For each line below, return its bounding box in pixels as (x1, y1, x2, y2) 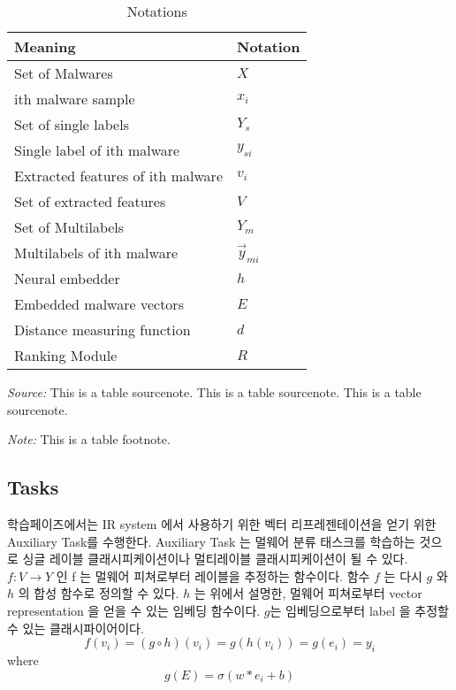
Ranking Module (14, 345, 118, 365)
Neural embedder (14, 268, 120, 288)
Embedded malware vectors (14, 294, 184, 314)
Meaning (14, 36, 76, 57)
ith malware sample (14, 88, 135, 109)
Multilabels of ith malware (14, 242, 179, 263)
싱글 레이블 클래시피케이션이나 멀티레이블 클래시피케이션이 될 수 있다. (22, 549, 408, 568)
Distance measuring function (14, 319, 191, 340)
